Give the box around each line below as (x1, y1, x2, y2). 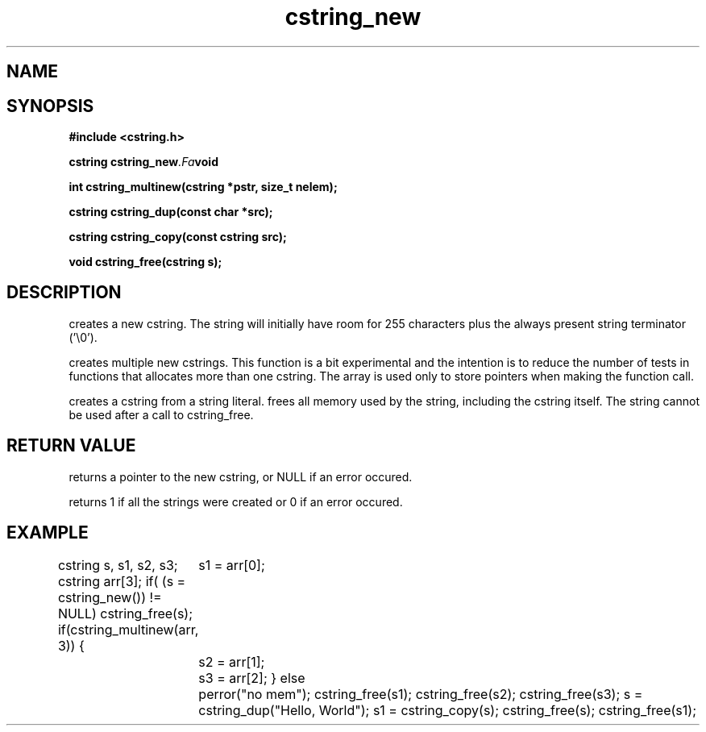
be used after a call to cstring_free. (69, 407, 254, 422)
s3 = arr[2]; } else (198, 669, 305, 686)
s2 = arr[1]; (198, 653, 265, 670)
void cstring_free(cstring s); (69, 255, 222, 269)
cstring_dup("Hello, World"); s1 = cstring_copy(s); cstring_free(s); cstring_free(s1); (198, 701, 696, 718)
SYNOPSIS (6, 95, 94, 116)
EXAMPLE (6, 522, 89, 543)
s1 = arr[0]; (198, 556, 265, 573)
